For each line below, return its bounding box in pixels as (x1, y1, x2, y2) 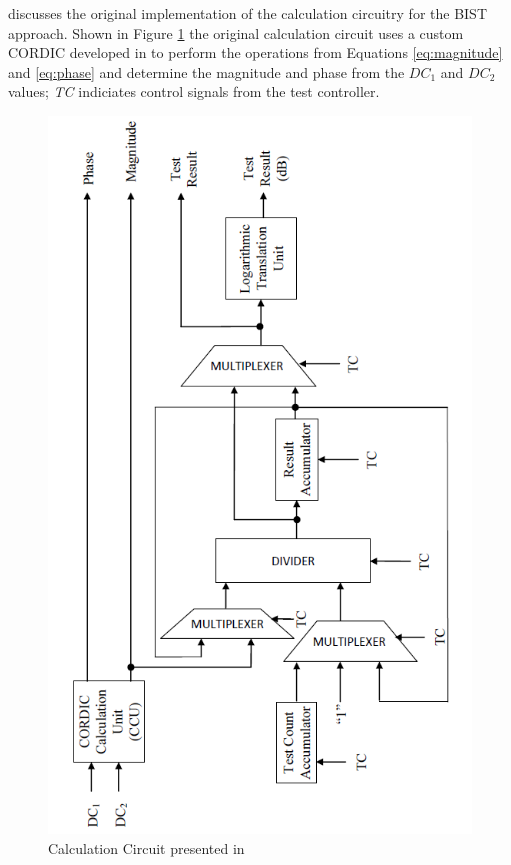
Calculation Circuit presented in (48, 837, 245, 858)
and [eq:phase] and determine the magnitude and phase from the (8, 61, 405, 82)
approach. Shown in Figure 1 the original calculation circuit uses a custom (8, 22, 464, 43)
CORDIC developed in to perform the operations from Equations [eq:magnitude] (8, 42, 503, 63)
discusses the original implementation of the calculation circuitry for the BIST (8, 3, 487, 23)
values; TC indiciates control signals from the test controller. (8, 81, 380, 102)
